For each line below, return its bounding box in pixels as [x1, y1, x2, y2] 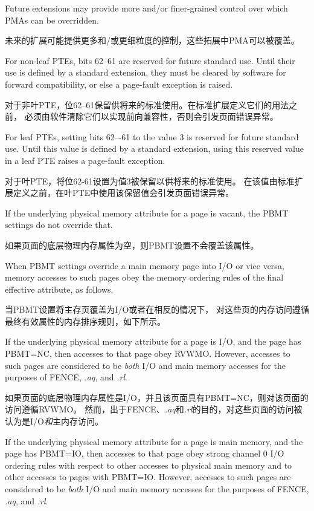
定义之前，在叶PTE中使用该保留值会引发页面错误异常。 [13, 186, 234, 199]
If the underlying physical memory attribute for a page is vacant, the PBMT [5, 206, 289, 219]
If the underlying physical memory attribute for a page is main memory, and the [5, 435, 303, 448]
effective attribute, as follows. [5, 282, 114, 295]
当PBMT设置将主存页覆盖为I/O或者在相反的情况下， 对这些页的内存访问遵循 [5, 303, 309, 316]
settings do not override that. [5, 218, 113, 231]
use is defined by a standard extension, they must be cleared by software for [5, 66, 286, 79]
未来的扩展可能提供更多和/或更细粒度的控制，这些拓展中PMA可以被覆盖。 [5, 34, 300, 47]
